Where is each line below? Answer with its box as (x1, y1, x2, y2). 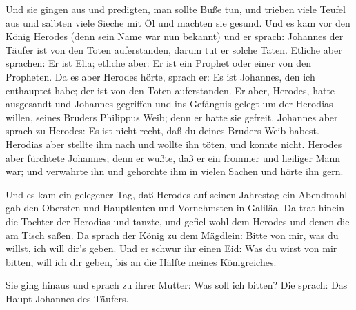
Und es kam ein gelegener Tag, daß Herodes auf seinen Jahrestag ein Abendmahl (6, 187, 348, 201)
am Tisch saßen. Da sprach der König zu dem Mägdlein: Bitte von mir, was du (6, 227, 339, 242)
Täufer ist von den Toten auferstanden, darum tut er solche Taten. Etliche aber (6, 42, 342, 56)
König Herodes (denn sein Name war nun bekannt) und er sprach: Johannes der (6, 29, 344, 43)
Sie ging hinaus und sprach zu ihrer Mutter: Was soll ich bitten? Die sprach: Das (6, 278, 348, 292)
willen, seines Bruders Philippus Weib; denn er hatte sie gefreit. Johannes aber (6, 110, 338, 124)
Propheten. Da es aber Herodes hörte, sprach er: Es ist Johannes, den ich (6, 69, 315, 83)
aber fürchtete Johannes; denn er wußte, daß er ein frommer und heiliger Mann (6, 150, 341, 165)
